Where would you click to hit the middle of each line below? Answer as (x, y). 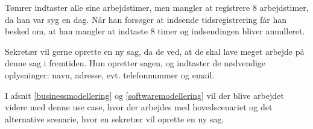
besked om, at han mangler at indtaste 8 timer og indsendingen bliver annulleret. (155, 31)
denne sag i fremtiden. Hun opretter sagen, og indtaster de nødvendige (135, 63)
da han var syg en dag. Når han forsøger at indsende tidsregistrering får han (146, 19)
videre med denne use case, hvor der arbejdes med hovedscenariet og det (139, 107)
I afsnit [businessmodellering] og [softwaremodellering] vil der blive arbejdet (144, 95)
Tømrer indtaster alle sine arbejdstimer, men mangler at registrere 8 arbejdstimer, (157, 7)
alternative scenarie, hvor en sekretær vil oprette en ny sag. (115, 118)
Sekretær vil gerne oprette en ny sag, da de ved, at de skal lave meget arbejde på (155, 51)
